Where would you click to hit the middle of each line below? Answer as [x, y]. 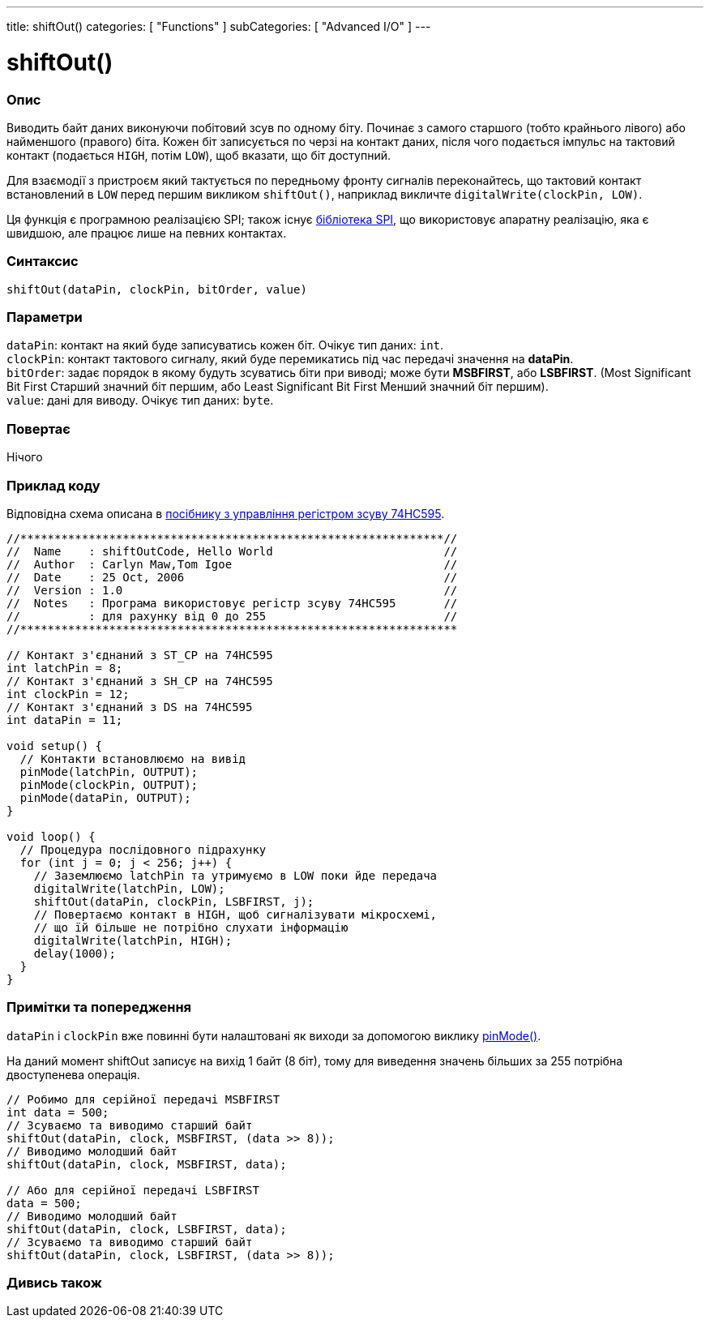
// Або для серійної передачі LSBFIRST [133, 1190]
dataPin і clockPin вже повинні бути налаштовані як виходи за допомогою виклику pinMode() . [274, 1035]
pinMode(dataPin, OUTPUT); [105, 797]
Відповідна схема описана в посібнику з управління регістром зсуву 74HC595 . [226, 513]
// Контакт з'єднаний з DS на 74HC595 [130, 707]
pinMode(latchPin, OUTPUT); [109, 771]
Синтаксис [43, 261]
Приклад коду [53, 485]
